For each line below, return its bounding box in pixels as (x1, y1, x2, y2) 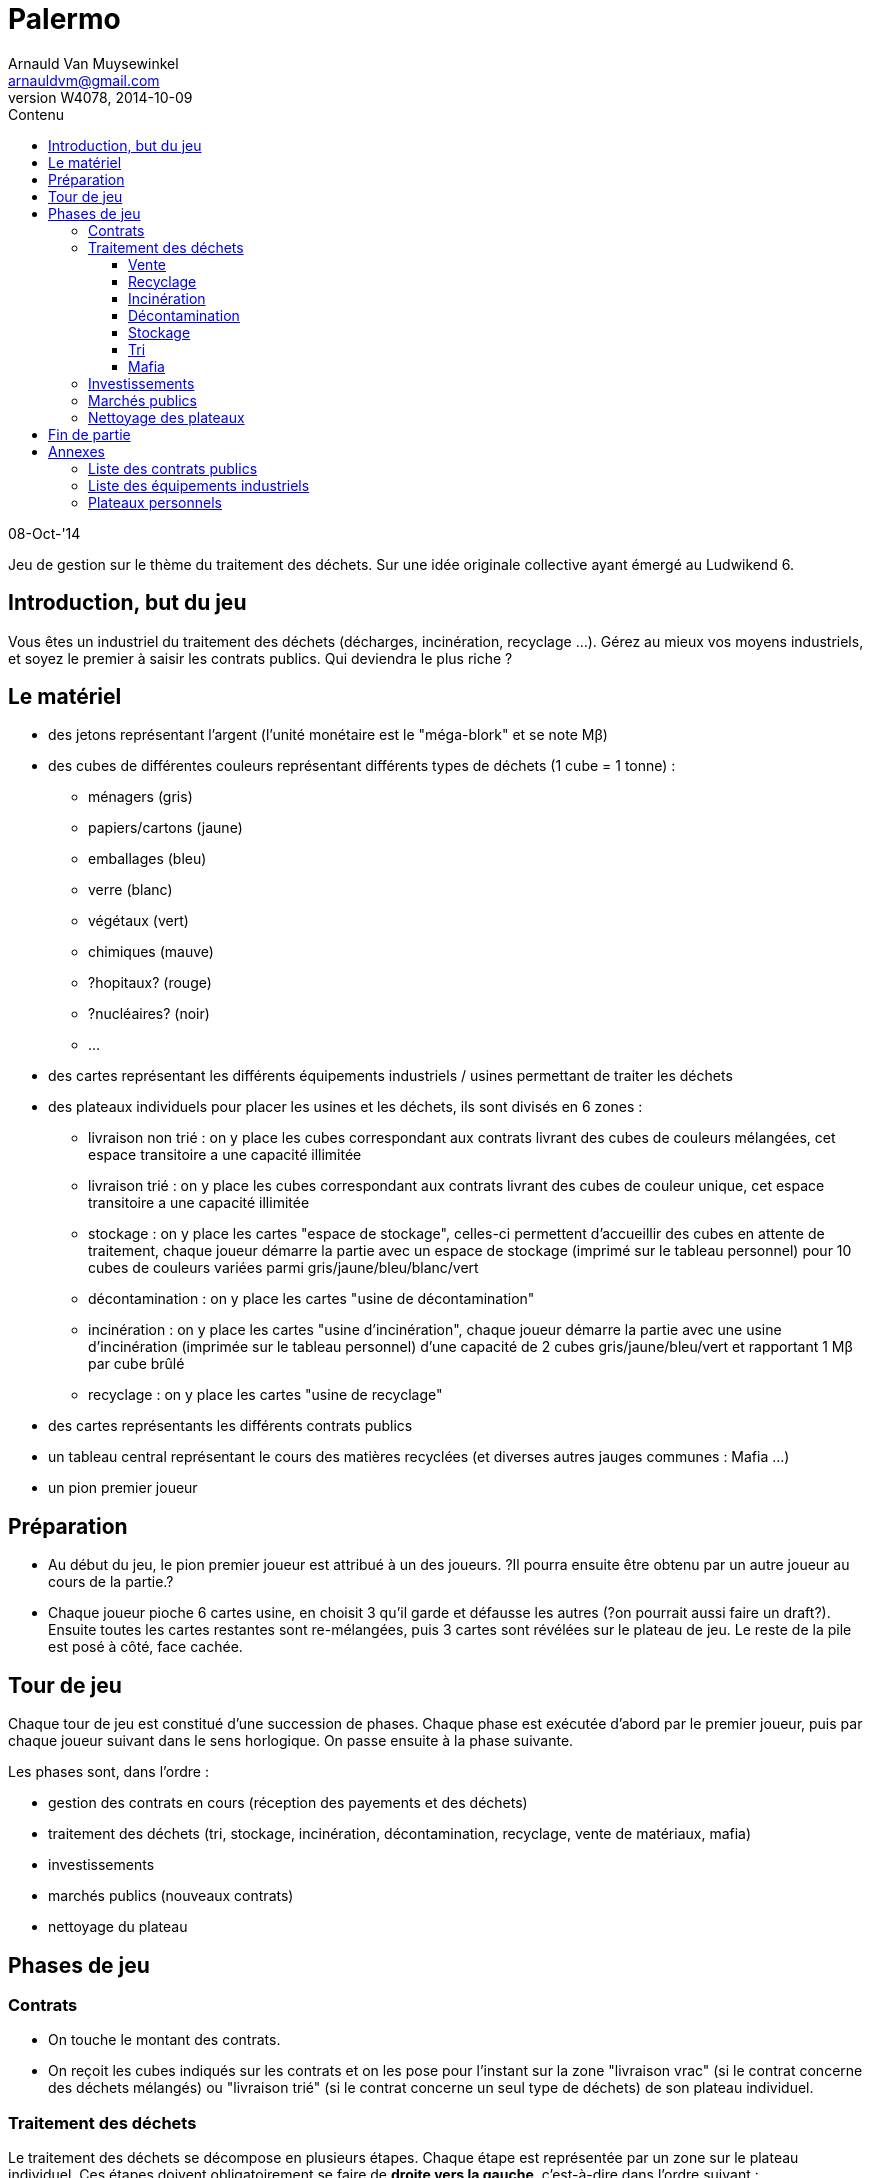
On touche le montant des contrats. (48, 2031, 281, 2049)
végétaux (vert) (88, 912, 189, 930)
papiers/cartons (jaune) (88, 819, 243, 837)
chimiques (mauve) (88, 943, 214, 961)
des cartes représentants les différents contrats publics (48, 1417, 413, 1435)
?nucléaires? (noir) (88, 1005, 210, 1023)
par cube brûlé (88, 1355, 185, 1373)
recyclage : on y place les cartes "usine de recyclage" (88, 1386, 443, 1404)
